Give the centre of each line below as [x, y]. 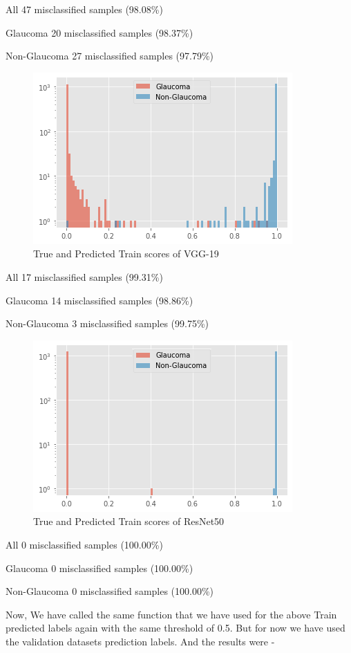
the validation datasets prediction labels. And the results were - [140, 641]
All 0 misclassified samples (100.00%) [84, 544]
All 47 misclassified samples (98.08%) [84, 9]
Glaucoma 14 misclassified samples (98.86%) [99, 300]
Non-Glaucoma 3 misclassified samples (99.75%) [107, 323]
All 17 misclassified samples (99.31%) [84, 276]
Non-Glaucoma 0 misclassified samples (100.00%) [110, 591]
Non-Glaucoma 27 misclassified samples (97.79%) [110, 56]
